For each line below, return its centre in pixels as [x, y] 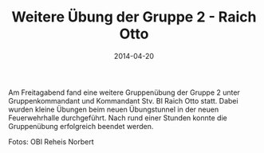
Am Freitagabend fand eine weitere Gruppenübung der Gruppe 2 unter [124, 92]
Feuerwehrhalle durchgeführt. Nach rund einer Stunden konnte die [118, 118]
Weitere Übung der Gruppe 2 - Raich [134, 17]
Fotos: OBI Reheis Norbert [51, 141]
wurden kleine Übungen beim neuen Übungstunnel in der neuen [114, 109]
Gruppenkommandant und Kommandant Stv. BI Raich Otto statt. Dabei [123, 100]
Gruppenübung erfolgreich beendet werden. [81, 126]
